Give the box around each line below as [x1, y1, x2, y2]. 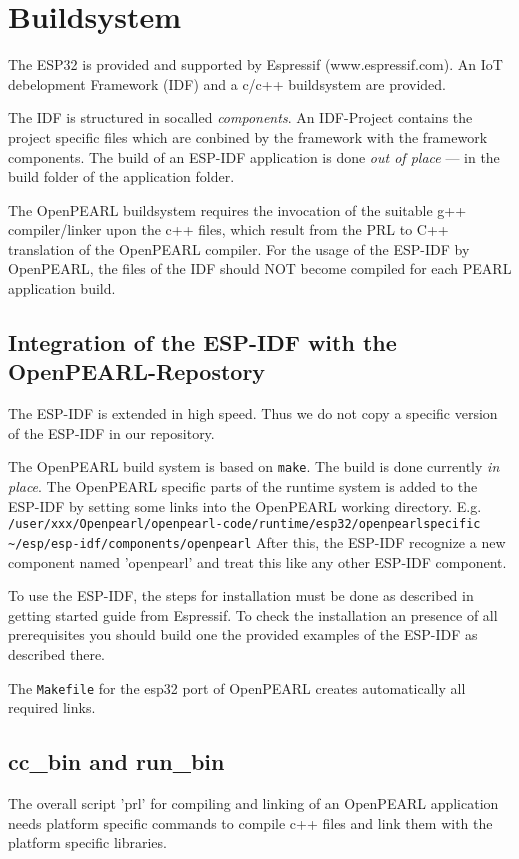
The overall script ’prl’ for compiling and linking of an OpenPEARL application [8, 793, 499, 814]
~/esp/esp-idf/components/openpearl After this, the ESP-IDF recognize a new [8, 531, 506, 552]
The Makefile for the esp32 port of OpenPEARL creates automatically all [8, 677, 466, 698]
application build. [8, 278, 116, 299]
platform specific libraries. [8, 832, 167, 853]
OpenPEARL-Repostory [8, 356, 266, 387]
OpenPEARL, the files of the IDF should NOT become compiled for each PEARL [8, 258, 512, 279]
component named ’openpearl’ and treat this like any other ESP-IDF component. [8, 551, 507, 572]
